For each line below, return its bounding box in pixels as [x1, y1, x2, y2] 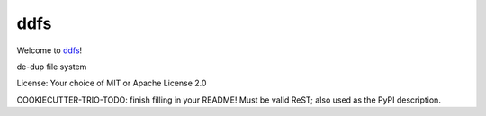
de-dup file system [16, 61, 87, 72]
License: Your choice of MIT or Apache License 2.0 [16, 77, 207, 89]
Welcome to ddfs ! [16, 45, 83, 56]
